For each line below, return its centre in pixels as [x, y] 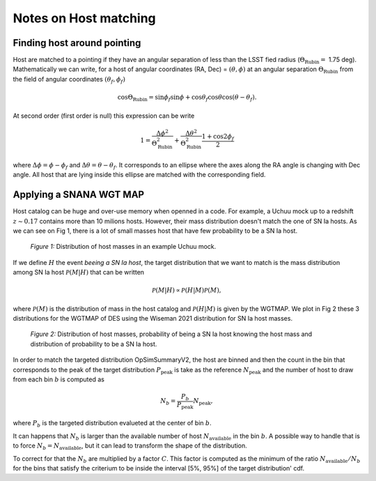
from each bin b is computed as [58, 379]
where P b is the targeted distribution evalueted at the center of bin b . [112, 424]
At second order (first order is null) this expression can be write [104, 116]
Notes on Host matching [84, 18]
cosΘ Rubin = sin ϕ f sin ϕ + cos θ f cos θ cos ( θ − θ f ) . [187, 98]
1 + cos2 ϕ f [218, 137]
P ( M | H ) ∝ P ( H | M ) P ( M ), [187, 290]
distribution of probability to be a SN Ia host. [94, 344]
